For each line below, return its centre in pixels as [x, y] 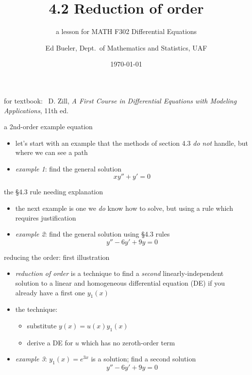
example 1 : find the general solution [68, 168]
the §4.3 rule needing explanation [54, 192]
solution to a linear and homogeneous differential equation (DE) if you [120, 283]
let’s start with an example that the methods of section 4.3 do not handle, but [132, 143]
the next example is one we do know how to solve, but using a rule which [124, 208]
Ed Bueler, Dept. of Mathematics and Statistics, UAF [126, 47]
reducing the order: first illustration [57, 257]
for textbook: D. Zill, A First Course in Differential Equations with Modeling [120, 100]
